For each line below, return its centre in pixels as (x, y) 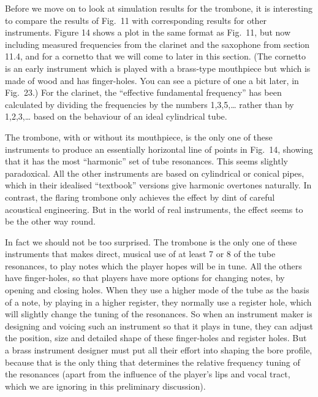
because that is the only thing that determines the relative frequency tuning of (153, 362)
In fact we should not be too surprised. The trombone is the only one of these (151, 241)
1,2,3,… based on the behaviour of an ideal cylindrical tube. (116, 116)
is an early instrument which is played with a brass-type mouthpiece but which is (158, 68)
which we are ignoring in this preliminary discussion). (105, 386)
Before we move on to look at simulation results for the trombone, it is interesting (159, 8)
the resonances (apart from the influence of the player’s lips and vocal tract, (148, 374)
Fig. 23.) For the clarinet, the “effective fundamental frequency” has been (143, 92)
